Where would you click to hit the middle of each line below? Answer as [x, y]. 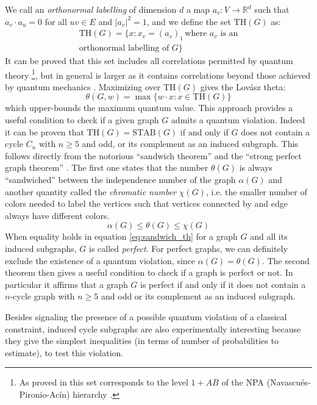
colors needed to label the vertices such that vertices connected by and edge [146, 203]
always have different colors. [57, 215]
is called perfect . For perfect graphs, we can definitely [188, 249]
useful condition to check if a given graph [82, 120]
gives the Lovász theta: [243, 86]
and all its [269, 236]
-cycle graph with [42, 296]
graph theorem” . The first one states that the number [107, 167]
